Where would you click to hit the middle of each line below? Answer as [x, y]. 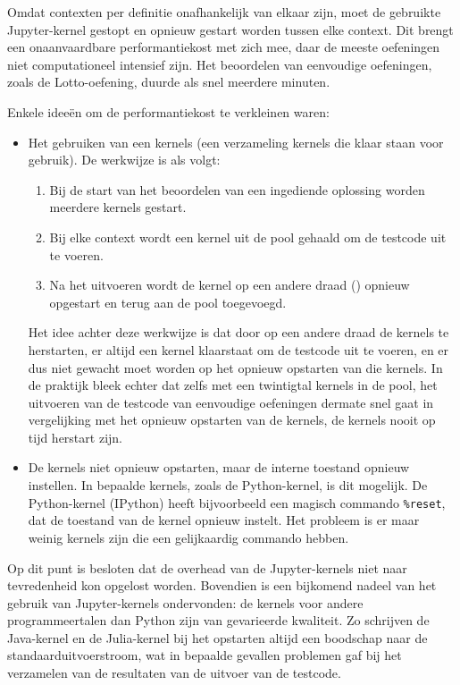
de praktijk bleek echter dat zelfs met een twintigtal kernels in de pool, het [233, 385]
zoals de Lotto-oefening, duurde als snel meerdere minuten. [169, 82]
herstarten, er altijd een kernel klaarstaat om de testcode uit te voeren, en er [238, 349]
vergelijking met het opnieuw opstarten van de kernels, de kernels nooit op [232, 420]
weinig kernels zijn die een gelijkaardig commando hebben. [188, 537]
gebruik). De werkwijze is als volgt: [124, 160]
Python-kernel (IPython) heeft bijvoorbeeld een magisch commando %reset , [237, 502]
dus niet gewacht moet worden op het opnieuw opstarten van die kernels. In [235, 367]
